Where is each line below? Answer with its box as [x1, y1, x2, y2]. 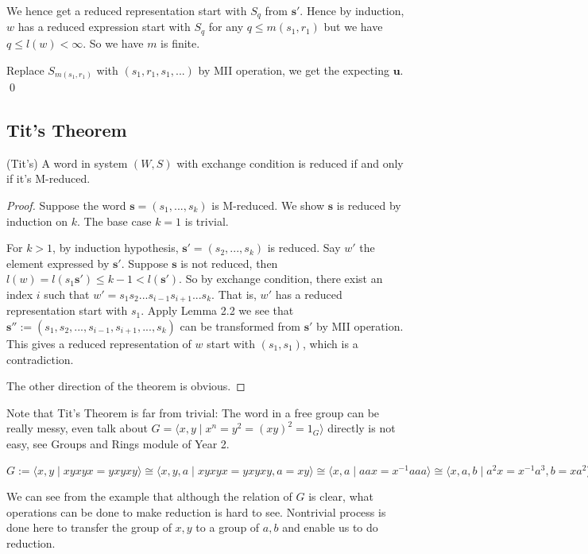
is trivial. [184, 212, 229, 229]
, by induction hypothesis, [52, 239, 179, 256]
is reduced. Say [267, 239, 341, 256]
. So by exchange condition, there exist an [179, 270, 383, 287]
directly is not [327, 420, 396, 436]
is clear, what [308, 488, 373, 505]
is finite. [161, 34, 200, 51]
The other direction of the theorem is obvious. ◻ [6, 378, 246, 394]
